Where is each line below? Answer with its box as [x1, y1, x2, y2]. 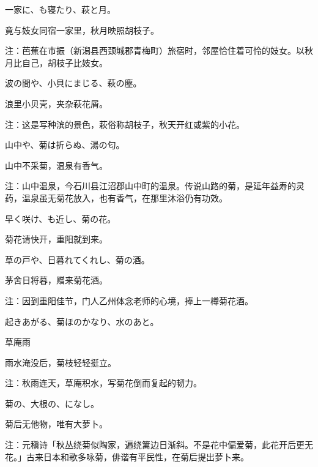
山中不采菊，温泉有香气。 [5, 159, 108, 171]
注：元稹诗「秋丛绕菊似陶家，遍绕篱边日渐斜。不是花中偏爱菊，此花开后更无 [5, 438, 313, 451]
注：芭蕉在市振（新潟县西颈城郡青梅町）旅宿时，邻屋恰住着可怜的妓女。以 [5, 44, 305, 57]
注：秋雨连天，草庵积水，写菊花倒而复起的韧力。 [5, 376, 202, 389]
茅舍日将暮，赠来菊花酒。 [5, 274, 108, 286]
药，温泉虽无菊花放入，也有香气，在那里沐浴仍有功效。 [5, 191, 227, 204]
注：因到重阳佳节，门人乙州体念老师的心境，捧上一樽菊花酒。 [5, 294, 253, 307]
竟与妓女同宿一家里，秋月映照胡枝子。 [5, 23, 159, 36]
